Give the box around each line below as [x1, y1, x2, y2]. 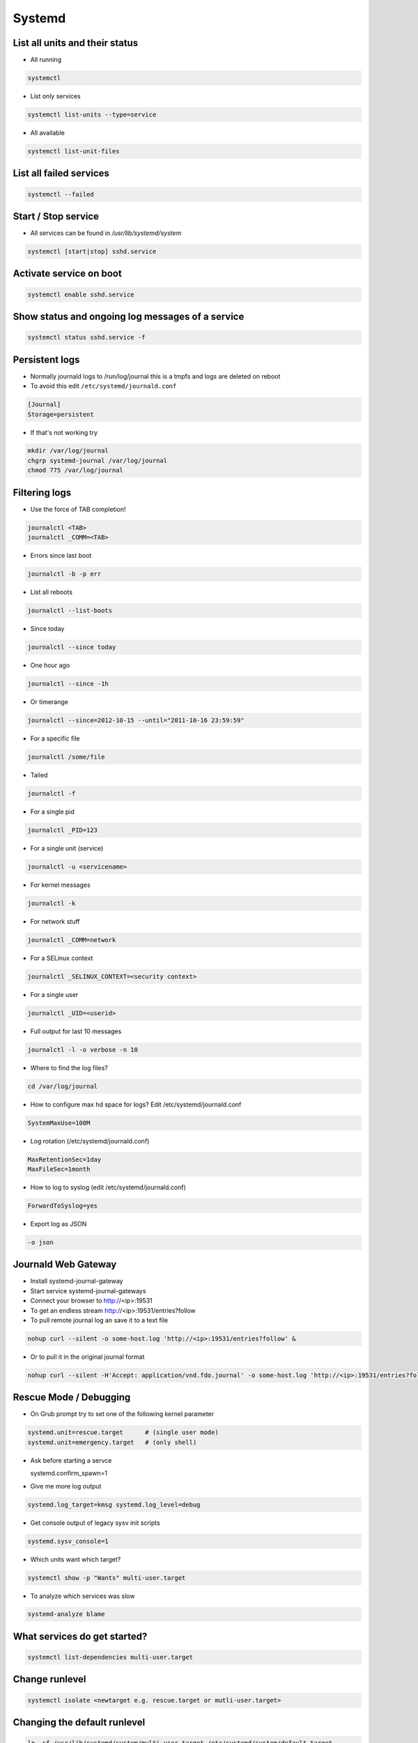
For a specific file [30, 734, 80, 743]
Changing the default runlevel [13, 1717, 146, 1728]
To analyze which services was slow [30, 1592, 135, 1600]
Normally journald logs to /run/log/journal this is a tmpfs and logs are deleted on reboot [30, 372, 281, 380]
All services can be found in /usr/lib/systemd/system [30, 229, 182, 237]
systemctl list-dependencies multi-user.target [27, 1653, 193, 1661]
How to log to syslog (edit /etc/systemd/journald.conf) [30, 1182, 186, 1192]
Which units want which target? [30, 1555, 121, 1563]
